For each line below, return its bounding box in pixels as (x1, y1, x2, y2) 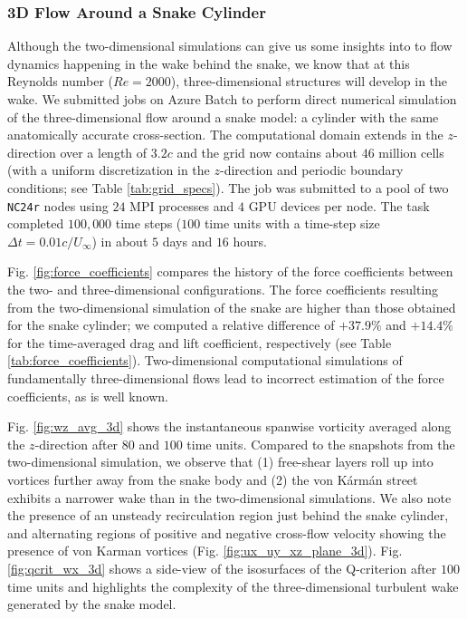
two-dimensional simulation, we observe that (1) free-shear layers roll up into (7, 452, 434, 471)
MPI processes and (129, 196, 234, 215)
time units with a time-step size (204, 214, 380, 233)
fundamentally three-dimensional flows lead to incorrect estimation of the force (7, 368, 444, 387)
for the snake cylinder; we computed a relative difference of (7, 315, 335, 334)
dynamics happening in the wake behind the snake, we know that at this (7, 53, 410, 73)
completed (7, 214, 64, 233)
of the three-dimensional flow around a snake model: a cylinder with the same (7, 107, 439, 126)
